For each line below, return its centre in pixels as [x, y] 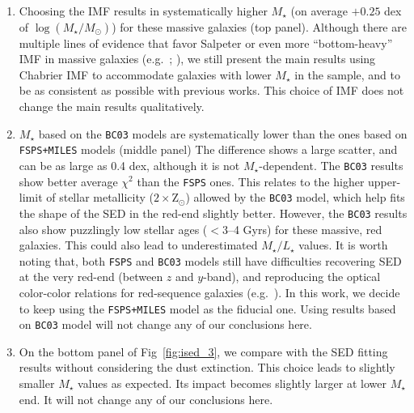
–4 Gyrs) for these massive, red [305, 229]
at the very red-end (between [91, 277]
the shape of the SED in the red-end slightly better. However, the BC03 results [213, 213]
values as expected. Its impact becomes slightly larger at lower [232, 383]
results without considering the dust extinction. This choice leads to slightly [207, 367]
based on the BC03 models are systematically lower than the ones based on [223, 133]
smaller [37, 383]
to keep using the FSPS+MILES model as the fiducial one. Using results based [207, 308]
